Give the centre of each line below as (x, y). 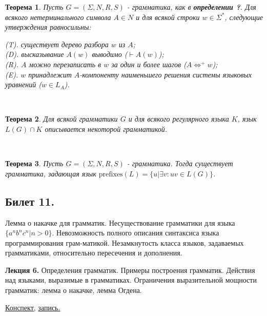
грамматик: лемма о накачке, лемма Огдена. (74, 290)
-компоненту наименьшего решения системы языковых (166, 74)
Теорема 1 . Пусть (34, 7)
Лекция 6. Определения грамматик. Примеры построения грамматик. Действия (130, 270)
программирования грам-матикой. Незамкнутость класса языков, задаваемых (125, 242)
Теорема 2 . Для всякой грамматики (61, 119)
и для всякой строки (168, 17)
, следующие (244, 17)
